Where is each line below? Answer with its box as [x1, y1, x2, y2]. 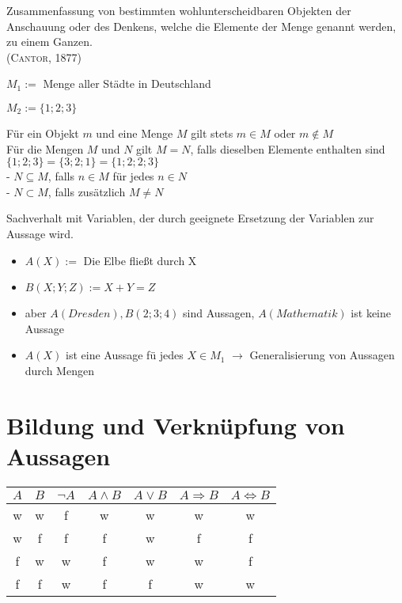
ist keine [351, 305, 391, 321]
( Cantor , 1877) [6, 48, 82, 65]
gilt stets [191, 124, 233, 141]
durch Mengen [25, 362, 94, 378]
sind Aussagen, [183, 305, 255, 321]
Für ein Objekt [6, 124, 79, 141]
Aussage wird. [6, 225, 74, 241]
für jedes [112, 168, 154, 184]
